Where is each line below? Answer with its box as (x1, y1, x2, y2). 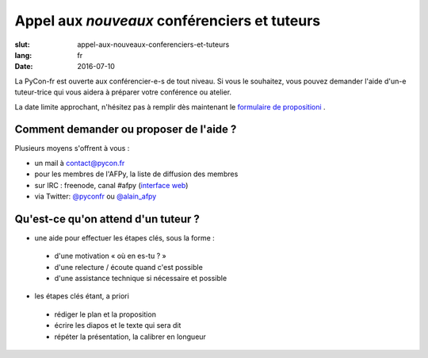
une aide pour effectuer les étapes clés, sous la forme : (34, 233, 216, 242)
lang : (14, 50, 32, 60)
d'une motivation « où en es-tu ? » (54, 251, 166, 261)
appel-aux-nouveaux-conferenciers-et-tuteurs (77, 40, 230, 49)
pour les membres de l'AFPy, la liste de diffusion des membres (34, 169, 239, 179)
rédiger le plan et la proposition (54, 310, 156, 319)
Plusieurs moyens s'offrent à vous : (14, 144, 130, 153)
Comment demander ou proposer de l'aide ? (14, 123, 237, 137)
